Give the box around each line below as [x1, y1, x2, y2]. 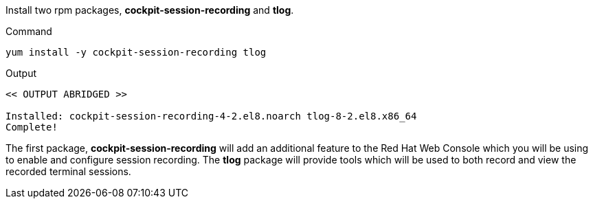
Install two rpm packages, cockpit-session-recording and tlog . [5, 4, 294, 16]
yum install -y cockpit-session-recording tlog [5, 47, 267, 58]
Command [5, 25, 52, 37]
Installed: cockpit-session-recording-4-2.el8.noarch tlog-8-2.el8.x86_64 [5, 111, 417, 122]
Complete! [5, 122, 58, 133]
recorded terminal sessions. [5, 166, 131, 177]
